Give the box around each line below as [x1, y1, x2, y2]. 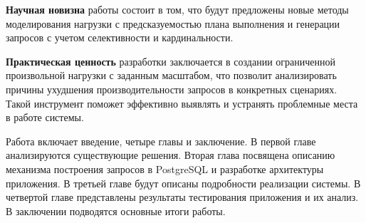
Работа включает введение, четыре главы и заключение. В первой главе [6, 133, 316, 148]
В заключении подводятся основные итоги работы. [6, 203, 226, 218]
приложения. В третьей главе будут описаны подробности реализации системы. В [6, 175, 361, 190]
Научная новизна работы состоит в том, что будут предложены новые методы [6, 2, 349, 16]
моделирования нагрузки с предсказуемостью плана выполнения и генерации [6, 16, 340, 31]
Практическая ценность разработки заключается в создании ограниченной [6, 53, 335, 68]
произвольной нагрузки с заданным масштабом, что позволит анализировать [6, 68, 337, 83]
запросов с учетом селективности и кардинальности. [6, 30, 234, 45]
